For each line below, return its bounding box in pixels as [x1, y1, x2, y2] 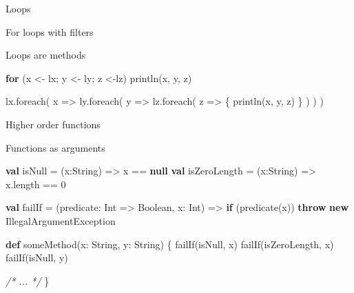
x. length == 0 [6, 176, 66, 191]
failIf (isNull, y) [6, 250, 68, 265]
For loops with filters [6, 24, 94, 39]
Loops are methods [6, 48, 86, 62]
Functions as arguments [6, 140, 105, 154]
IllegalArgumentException [6, 213, 116, 228]
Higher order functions [6, 117, 101, 131]
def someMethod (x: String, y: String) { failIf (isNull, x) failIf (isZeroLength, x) [6, 236, 334, 251]
